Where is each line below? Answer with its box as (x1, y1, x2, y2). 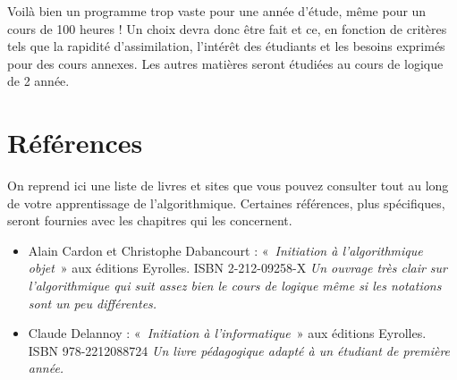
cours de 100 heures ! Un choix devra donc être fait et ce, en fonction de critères (7, 19, 447, 38)
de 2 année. (7, 72, 70, 90)
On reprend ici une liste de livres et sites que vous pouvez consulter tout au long (7, 176, 449, 195)
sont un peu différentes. (28, 293, 157, 312)
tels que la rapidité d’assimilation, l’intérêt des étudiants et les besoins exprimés (7, 37, 445, 55)
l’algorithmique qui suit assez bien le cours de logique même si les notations (28, 276, 442, 295)
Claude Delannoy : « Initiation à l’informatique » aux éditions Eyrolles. (28, 324, 427, 342)
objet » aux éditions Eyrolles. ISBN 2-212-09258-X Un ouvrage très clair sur (28, 258, 448, 277)
